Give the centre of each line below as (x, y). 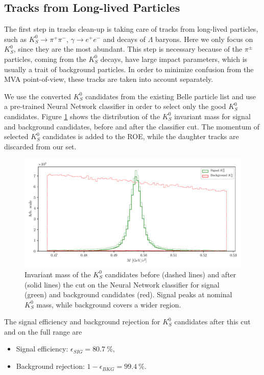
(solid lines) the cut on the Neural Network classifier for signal (122, 284)
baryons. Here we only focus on (204, 39)
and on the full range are (43, 331)
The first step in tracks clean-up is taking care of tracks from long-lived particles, (131, 29)
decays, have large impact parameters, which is (174, 59)
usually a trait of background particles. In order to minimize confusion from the (129, 69)
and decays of (124, 39)
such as (16, 39)
